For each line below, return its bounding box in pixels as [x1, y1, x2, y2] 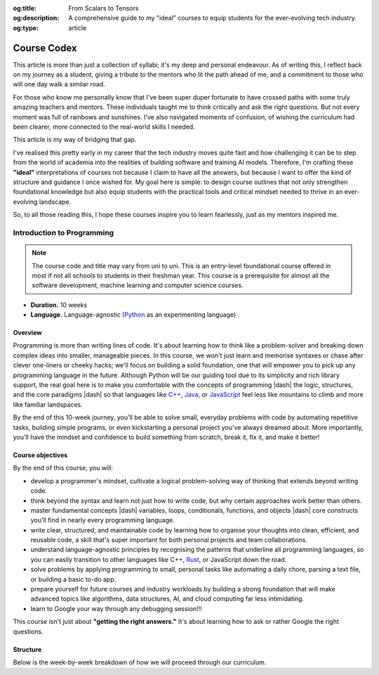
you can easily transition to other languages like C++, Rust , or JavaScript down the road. [30, 555, 287, 563]
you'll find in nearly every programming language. [30, 516, 175, 525]
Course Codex [13, 42, 77, 54]
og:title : [13, 4, 37, 12]
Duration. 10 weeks [30, 301, 88, 309]
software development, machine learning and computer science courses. [32, 281, 244, 289]
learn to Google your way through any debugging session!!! [30, 604, 203, 612]
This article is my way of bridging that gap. [13, 136, 137, 144]
